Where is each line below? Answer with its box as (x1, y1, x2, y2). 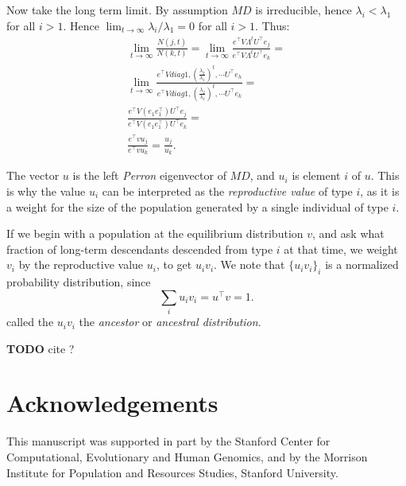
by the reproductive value (18, 256, 144, 273)
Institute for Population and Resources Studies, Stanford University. (6, 464, 338, 480)
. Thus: (255, 17, 290, 33)
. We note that (214, 256, 285, 273)
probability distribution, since (6, 274, 151, 290)
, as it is (360, 182, 400, 199)
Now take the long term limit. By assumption (6, 2, 228, 17)
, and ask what (312, 225, 385, 242)
